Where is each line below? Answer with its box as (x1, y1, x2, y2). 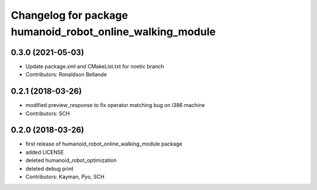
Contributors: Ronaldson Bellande (25, 71, 107, 78)
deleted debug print (25, 165, 73, 172)
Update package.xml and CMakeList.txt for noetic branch (25, 63, 164, 70)
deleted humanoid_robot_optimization (25, 157, 117, 164)
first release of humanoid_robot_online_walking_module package (25, 140, 183, 147)
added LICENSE (25, 148, 64, 156)
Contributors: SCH (25, 110, 70, 117)
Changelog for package (11, 9, 129, 22)
